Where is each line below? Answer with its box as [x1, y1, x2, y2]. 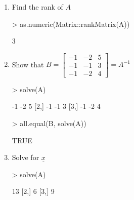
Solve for [12, 152, 39, 163]
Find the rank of [12, 2, 63, 12]
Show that [12, 59, 44, 69]
